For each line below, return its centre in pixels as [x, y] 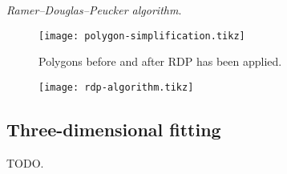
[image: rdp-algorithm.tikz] [116, 87]
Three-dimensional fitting [114, 129]
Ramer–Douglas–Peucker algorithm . [94, 10]
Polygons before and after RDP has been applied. [160, 61]
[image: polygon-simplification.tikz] [142, 36]
